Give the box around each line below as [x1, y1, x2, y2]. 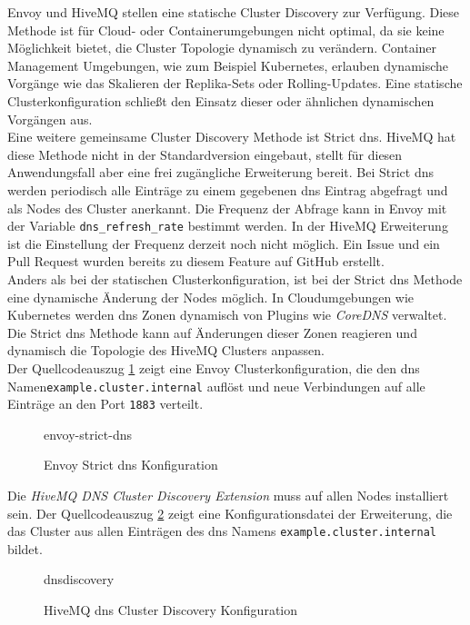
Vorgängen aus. [7, 109, 93, 128]
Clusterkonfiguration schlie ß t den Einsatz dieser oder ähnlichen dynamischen [7, 91, 435, 110]
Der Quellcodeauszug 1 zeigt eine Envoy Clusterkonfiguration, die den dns [7, 358, 420, 377]
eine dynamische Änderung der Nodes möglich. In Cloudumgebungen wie [7, 287, 415, 306]
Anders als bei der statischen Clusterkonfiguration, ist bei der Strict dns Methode [7, 269, 463, 288]
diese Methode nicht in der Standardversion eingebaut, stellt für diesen [7, 144, 403, 164]
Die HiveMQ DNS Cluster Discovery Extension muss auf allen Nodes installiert [7, 486, 449, 505]
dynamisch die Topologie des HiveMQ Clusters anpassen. [7, 341, 325, 360]
